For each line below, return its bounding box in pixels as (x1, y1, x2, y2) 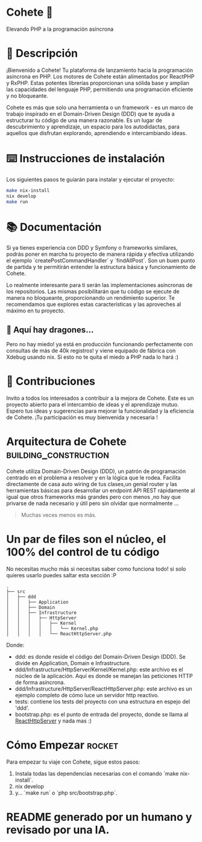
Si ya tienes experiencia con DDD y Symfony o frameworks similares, (6, 244, 178, 252)
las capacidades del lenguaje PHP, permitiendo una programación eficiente (6, 86, 194, 93)
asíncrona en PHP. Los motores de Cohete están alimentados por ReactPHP (6, 72, 195, 80)
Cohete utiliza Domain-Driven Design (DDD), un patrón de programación (6, 467, 186, 475)
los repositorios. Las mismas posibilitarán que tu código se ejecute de (6, 288, 180, 295)
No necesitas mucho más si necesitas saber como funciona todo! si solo (6, 565, 186, 572)
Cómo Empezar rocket (6, 738, 119, 752)
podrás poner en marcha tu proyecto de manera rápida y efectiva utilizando (6, 250, 194, 258)
